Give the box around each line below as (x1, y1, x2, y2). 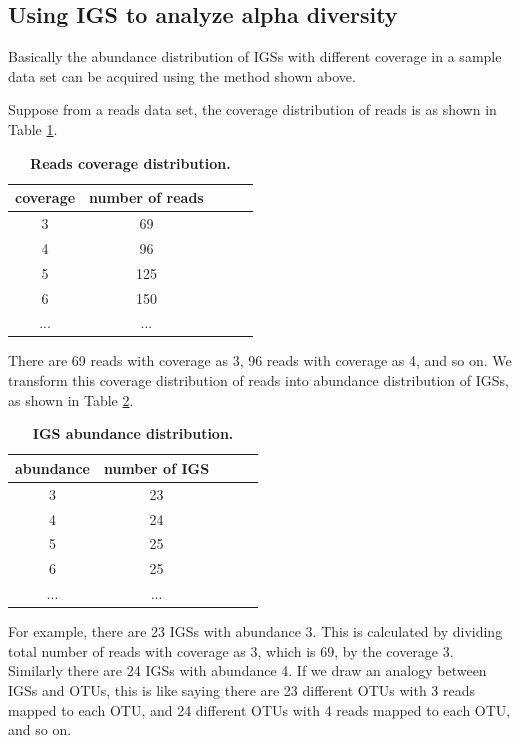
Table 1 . (8, 118, 58, 139)
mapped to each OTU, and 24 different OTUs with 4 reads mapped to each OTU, (8, 699, 511, 720)
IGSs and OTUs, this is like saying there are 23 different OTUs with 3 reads (8, 679, 476, 700)
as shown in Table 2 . (8, 389, 134, 410)
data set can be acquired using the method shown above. (8, 65, 356, 86)
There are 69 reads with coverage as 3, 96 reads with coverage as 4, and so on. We (8, 350, 512, 371)
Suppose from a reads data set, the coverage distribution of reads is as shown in (8, 99, 497, 120)
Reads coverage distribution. (30, 152, 231, 173)
